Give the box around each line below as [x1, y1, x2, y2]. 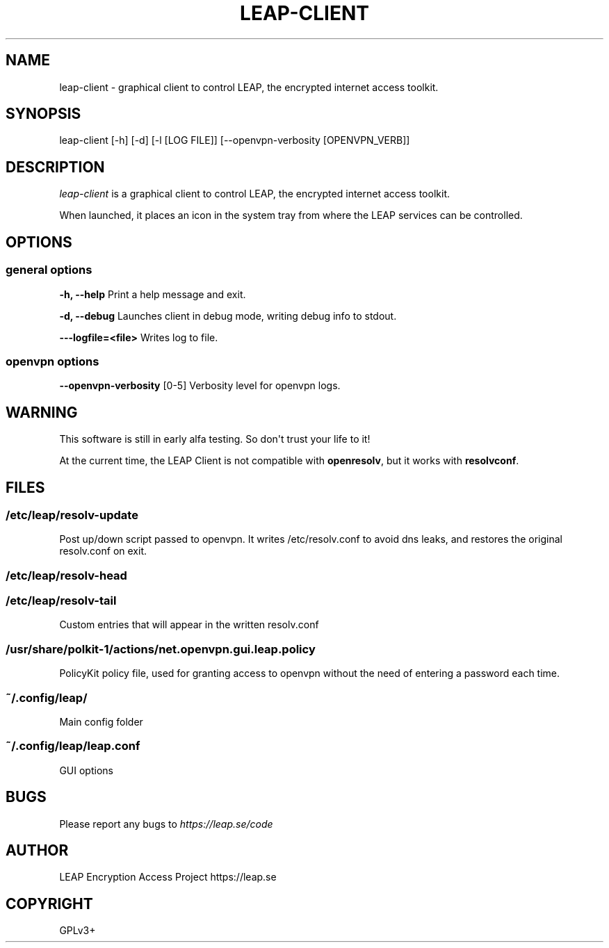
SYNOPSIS [6, 105, 81, 123]
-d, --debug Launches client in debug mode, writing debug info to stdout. [59, 309, 397, 322]
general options [6, 263, 92, 277]
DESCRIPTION [6, 158, 105, 176]
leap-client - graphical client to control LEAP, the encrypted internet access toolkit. [59, 81, 439, 93]
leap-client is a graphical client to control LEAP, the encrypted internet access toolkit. [59, 188, 450, 200]
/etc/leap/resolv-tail [6, 594, 117, 608]
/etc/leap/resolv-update [6, 507, 138, 522]
